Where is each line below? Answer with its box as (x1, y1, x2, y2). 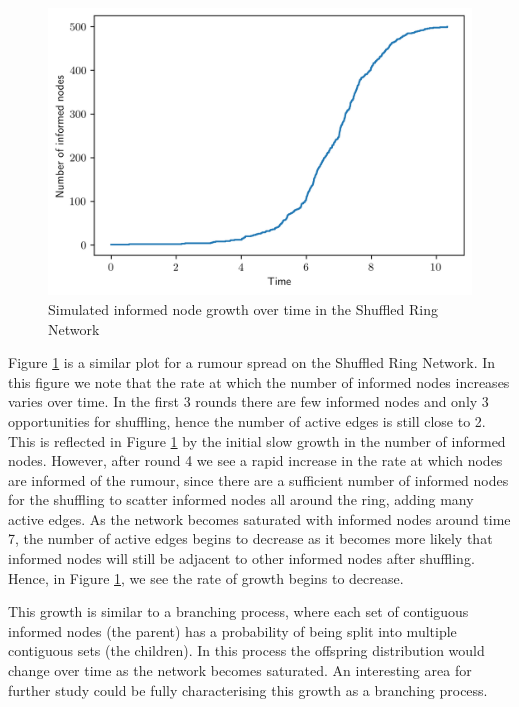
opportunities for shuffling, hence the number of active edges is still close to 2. (8, 410, 486, 431)
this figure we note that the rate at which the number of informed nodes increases (8, 371, 510, 392)
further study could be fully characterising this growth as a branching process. (8, 679, 488, 700)
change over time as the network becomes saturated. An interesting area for (8, 660, 472, 681)
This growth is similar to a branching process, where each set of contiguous (8, 601, 469, 622)
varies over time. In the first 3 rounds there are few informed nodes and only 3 (8, 391, 489, 412)
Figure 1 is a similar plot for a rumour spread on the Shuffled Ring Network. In (8, 352, 496, 373)
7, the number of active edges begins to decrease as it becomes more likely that (8, 528, 493, 549)
